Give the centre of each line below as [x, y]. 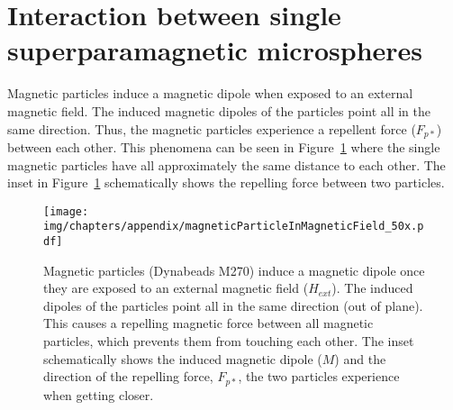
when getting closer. [99, 394]
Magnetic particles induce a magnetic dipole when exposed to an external [210, 93]
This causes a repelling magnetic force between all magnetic [208, 323]
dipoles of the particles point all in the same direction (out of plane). [233, 305]
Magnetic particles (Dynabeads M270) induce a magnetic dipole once [234, 270]
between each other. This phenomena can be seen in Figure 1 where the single [224, 146]
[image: [66, 211]
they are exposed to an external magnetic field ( [176, 288]
